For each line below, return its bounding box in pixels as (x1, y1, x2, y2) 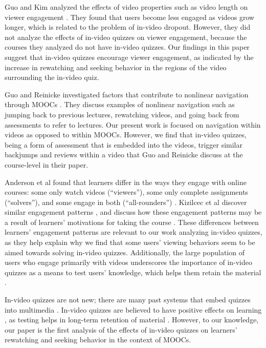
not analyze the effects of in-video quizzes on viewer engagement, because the (5, 31, 247, 42)
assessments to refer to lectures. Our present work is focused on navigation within (5, 119, 261, 130)
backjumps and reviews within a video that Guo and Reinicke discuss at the (5, 149, 243, 160)
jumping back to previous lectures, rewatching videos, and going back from (5, 109, 239, 119)
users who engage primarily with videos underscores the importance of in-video (5, 257, 253, 268)
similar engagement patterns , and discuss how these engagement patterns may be (5, 207, 262, 217)
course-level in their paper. (5, 159, 88, 170)
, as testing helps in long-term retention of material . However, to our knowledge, (5, 314, 259, 325)
